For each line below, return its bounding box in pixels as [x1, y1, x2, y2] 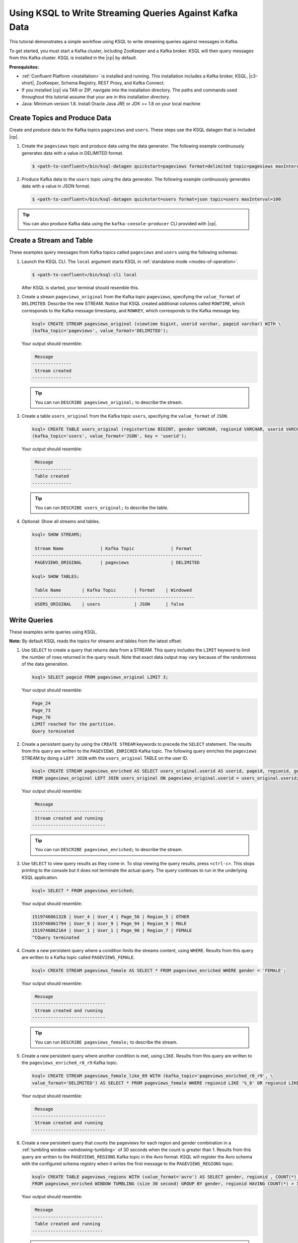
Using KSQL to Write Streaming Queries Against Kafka [9, 7, 238, 18]
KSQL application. [21, 874, 59, 880]
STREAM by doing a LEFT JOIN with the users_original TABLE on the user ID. [21, 755, 188, 761]
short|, [21, 80, 35, 86]
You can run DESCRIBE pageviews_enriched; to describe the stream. [35, 847, 183, 853]
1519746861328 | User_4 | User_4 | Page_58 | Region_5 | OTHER [32, 914, 190, 919]
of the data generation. [21, 661, 69, 667]
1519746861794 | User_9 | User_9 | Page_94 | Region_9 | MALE [32, 920, 187, 926]
